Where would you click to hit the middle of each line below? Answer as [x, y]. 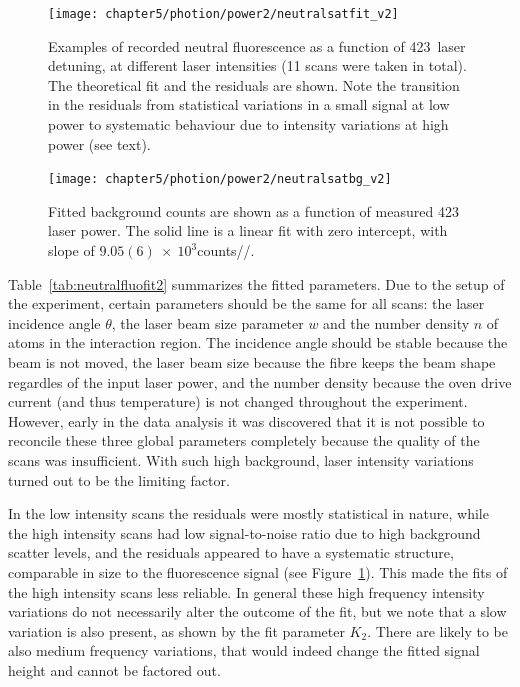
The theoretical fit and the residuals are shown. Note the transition [254, 84]
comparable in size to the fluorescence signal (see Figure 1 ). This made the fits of [258, 571]
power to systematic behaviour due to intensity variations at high [248, 124]
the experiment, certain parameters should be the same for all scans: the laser [246, 303]
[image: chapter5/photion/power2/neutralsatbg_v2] [220, 179]
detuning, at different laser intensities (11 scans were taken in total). [257, 65]
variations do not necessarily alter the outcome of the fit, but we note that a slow [257, 611]
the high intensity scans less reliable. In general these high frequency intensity [246, 591]
